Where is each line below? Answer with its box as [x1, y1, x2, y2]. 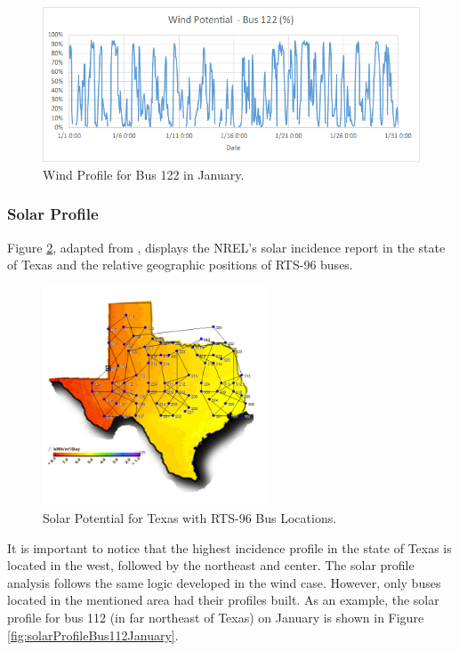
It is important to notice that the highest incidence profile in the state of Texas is [7, 538, 452, 557]
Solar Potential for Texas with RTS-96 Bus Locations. [43, 509, 337, 526]
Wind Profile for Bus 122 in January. [43, 165, 245, 183]
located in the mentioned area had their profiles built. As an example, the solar [7, 591, 439, 609]
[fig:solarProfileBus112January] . [7, 625, 179, 644]
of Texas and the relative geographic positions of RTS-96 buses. [7, 255, 353, 274]
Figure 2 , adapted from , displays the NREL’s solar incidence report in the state [7, 237, 446, 256]
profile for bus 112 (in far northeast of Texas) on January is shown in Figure [7, 607, 424, 626]
